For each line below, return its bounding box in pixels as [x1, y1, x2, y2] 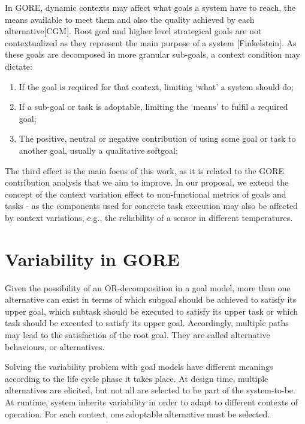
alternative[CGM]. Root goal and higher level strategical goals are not [5, 25, 262, 37]
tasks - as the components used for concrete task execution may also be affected [5, 199, 298, 212]
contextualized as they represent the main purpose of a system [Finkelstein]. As [5, 36, 297, 49]
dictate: [5, 59, 32, 72]
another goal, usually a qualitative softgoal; [19, 144, 178, 156]
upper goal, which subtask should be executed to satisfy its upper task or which [5, 304, 298, 317]
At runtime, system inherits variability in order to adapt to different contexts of [5, 395, 298, 408]
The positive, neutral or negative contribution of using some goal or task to [19, 132, 296, 145]
